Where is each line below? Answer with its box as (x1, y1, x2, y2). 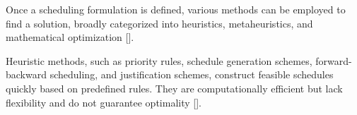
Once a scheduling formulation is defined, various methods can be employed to (6, 2, 346, 16)
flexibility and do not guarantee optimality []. (6, 95, 201, 109)
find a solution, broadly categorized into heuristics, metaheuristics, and (6, 16, 313, 30)
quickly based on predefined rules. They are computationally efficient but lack (6, 80, 343, 95)
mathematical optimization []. (6, 30, 134, 44)
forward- (315, 53, 352, 68)
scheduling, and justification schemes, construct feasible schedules (49, 67, 334, 82)
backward (6, 67, 47, 82)
